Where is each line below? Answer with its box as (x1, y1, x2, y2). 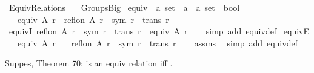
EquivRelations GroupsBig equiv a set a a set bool (8, 1, 240, 13)
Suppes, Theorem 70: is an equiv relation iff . (5, 57, 173, 69)
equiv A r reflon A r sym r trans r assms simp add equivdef (17, 36, 298, 49)
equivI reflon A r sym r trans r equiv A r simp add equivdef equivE (8, 25, 310, 37)
